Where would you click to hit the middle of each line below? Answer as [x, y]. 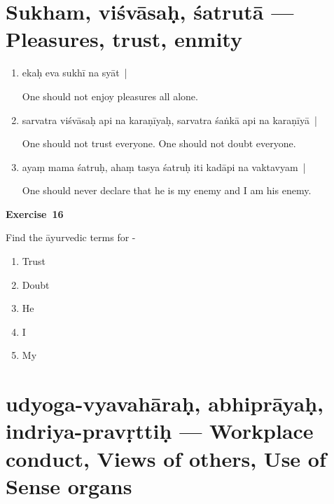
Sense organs [69, 485]
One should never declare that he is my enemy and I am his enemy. [167, 190]
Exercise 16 [35, 213]
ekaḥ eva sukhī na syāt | [75, 73]
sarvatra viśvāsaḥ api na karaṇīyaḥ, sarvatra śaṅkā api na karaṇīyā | [169, 120]
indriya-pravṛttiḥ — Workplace [160, 431]
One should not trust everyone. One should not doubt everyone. [159, 143]
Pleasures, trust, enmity [124, 39]
